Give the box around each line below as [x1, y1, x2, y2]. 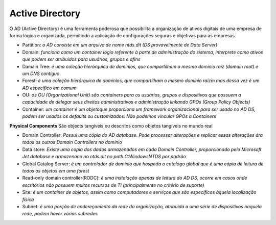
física [22, 196, 34, 203]
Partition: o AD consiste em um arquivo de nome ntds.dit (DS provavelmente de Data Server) [22, 42, 218, 48]
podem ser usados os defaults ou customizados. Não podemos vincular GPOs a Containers [22, 113, 217, 119]
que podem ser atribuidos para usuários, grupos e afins [22, 56, 141, 62]
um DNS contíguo [22, 70, 60, 77]
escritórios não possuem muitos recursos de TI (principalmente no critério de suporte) [22, 182, 204, 188]
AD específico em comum [22, 85, 77, 91]
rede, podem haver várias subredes [22, 211, 98, 217]
